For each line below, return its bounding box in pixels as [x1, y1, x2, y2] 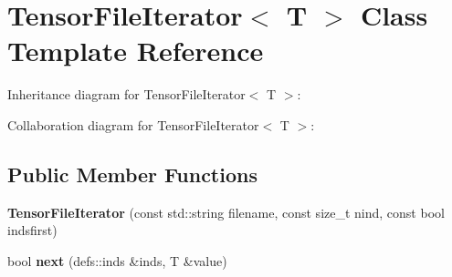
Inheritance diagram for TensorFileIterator [7, 85, 246, 104]
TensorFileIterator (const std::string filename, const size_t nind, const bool [7, 202, 445, 221]
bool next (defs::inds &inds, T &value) [7, 251, 227, 270]
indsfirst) [7, 221, 58, 240]
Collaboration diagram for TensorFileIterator [7, 115, 259, 134]
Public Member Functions [7, 159, 258, 188]
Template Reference [7, 32, 264, 69]
